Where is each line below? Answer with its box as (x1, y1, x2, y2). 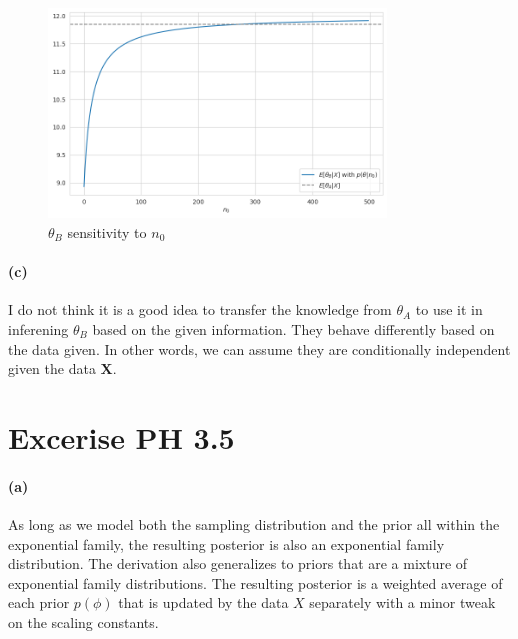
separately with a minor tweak (309, 592, 496, 613)
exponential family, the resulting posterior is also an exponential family (8, 533, 445, 554)
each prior (8, 592, 70, 613)
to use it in (415, 299, 483, 320)
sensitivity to (67, 221, 147, 242)
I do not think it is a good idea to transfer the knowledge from (8, 299, 392, 320)
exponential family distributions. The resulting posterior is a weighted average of (8, 572, 503, 593)
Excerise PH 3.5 (8, 416, 235, 457)
